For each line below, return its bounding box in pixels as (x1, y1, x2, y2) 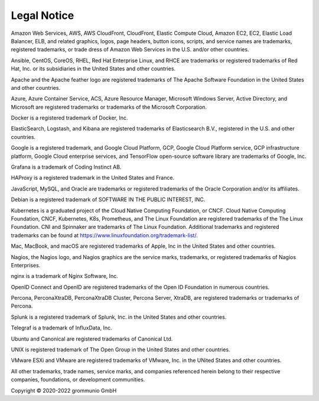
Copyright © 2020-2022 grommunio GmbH (11, 387, 117, 394)
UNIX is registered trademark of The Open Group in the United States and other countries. (11, 346, 230, 353)
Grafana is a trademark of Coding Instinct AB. (11, 163, 122, 171)
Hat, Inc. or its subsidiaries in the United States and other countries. (11, 65, 176, 72)
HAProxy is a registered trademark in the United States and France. (11, 174, 174, 182)
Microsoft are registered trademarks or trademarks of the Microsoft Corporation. (11, 104, 207, 111)
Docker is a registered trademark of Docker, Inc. (11, 114, 128, 121)
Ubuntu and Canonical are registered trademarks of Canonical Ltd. (11, 335, 173, 342)
